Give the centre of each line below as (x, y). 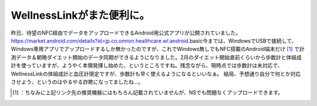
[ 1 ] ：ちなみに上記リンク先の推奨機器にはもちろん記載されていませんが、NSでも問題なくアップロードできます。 (148, 93)
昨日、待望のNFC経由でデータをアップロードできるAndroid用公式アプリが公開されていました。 (126, 33)
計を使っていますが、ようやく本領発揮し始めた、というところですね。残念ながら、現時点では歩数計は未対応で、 (147, 66)
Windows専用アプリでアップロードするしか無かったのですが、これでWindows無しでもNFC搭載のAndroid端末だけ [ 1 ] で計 (158, 49)
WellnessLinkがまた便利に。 (80, 15)
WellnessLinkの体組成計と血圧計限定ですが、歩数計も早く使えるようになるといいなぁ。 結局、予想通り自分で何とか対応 (156, 74)
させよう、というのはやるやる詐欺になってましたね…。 (77, 81)
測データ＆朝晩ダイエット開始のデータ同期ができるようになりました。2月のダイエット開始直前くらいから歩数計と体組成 (156, 57)
